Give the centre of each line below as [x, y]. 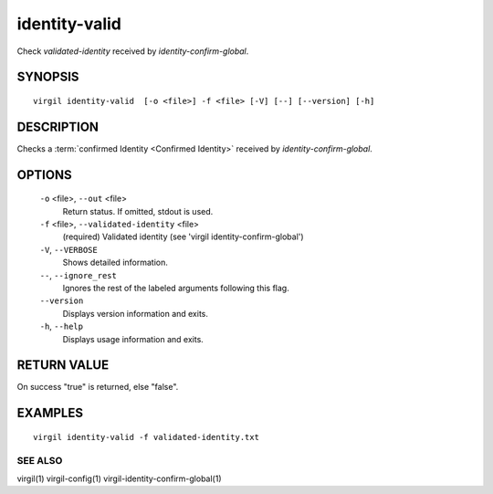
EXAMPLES [50, 413]
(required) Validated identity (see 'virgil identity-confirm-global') [184, 236]
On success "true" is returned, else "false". [98, 387]
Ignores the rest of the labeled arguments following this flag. [176, 288]
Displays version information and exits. [136, 313]
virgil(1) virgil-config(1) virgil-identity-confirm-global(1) [120, 478]
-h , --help [62, 326]
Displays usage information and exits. [133, 339]
